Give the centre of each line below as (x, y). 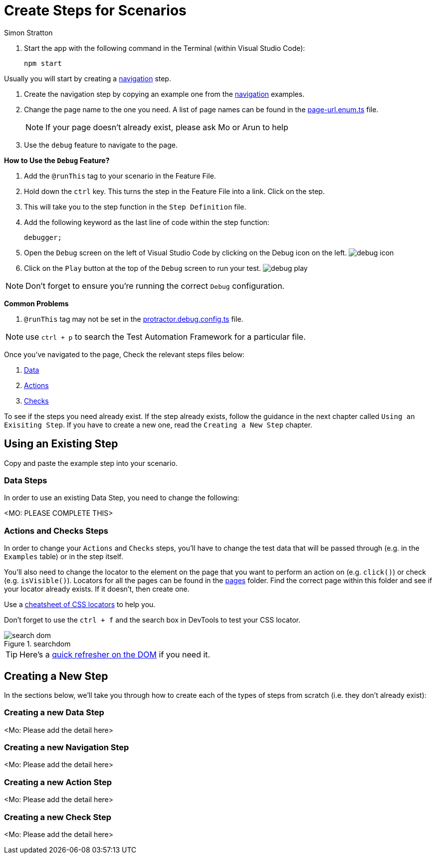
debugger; (43, 237)
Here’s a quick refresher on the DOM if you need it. (115, 655)
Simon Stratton (28, 32)
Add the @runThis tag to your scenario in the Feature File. (120, 176)
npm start (43, 63)
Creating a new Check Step (58, 817)
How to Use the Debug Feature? (57, 160)
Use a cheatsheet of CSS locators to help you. (80, 605)
